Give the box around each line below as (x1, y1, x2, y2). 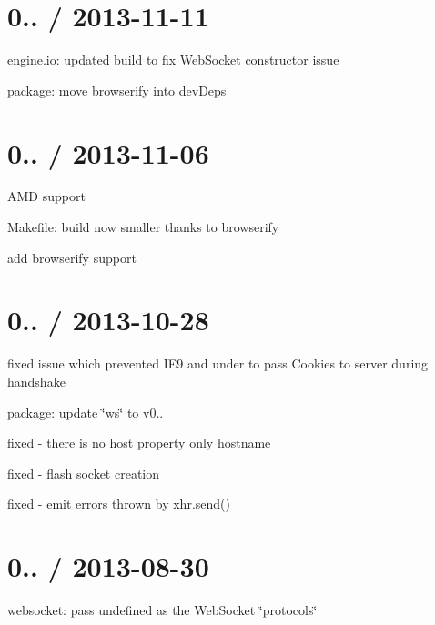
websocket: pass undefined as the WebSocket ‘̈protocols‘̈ (7, 600, 318, 620)
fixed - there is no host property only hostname (7, 433, 271, 452)
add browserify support (7, 247, 137, 267)
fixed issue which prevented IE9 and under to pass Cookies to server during (7, 354, 429, 373)
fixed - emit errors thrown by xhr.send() (7, 494, 230, 513)
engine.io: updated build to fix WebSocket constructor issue (7, 50, 339, 69)
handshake (7, 371, 66, 390)
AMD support (7, 186, 86, 206)
